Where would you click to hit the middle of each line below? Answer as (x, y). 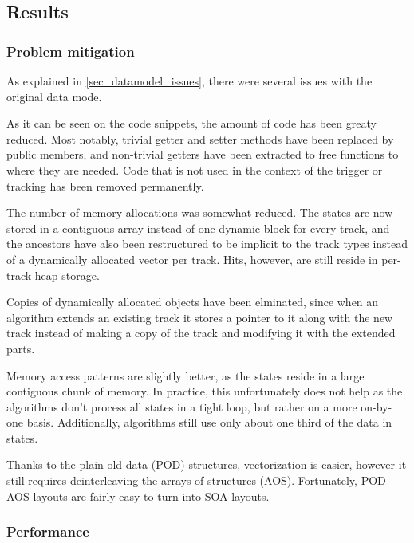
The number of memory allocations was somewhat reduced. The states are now (200, 212)
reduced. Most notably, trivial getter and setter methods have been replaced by (200, 138)
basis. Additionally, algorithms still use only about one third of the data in (209, 422)
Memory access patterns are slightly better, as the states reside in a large (185, 375)
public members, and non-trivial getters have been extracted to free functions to (203, 154)
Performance (48, 531)
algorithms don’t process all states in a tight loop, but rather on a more (182, 406)
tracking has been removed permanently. (105, 185)
